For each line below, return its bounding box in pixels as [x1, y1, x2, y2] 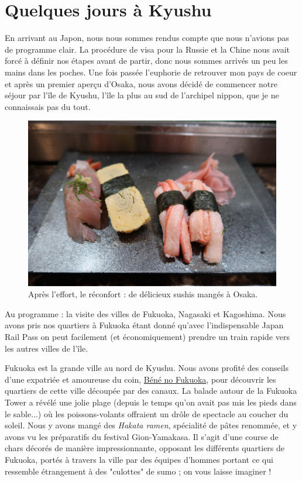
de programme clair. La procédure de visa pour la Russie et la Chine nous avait [5, 43, 290, 55]
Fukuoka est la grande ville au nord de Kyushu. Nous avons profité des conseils [5, 362, 289, 374]
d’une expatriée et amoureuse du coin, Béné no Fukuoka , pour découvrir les [5, 373, 276, 385]
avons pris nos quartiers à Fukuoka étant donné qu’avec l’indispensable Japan [5, 319, 284, 331]
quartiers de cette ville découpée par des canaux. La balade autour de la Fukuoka [5, 384, 297, 397]
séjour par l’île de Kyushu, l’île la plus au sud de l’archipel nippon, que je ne [5, 89, 279, 101]
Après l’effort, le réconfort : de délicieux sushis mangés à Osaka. [28, 288, 258, 300]
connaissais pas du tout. [5, 100, 91, 112]
